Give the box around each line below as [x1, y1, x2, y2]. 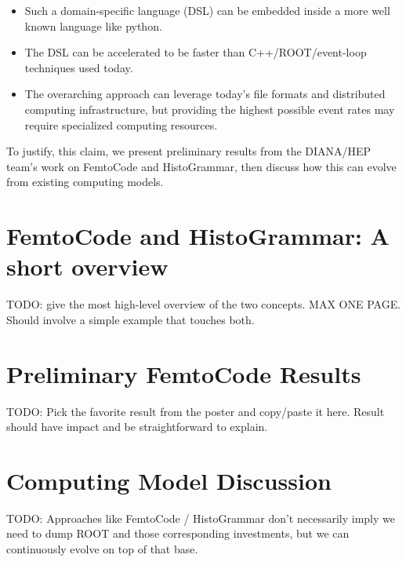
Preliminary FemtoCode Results [6, 357, 361, 389]
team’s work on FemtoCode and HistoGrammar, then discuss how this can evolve [6, 158, 397, 174]
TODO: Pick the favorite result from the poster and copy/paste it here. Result [6, 403, 385, 419]
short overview [6, 250, 169, 283]
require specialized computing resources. [24, 116, 218, 133]
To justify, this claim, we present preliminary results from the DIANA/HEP [6, 143, 372, 159]
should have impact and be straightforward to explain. [6, 418, 268, 435]
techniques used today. [24, 59, 133, 75]
